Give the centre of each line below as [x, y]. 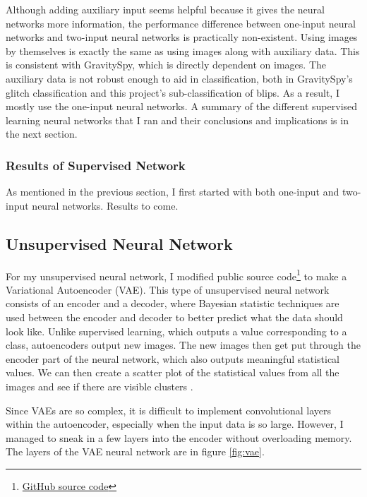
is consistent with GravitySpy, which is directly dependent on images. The [166, 65]
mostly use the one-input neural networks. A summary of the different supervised [182, 106]
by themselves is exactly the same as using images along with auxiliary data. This [183, 50]
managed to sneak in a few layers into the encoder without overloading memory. [179, 437]
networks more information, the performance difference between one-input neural [181, 23]
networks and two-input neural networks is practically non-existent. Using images [182, 37]
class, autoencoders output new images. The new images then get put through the [183, 345]
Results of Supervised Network [96, 165]
